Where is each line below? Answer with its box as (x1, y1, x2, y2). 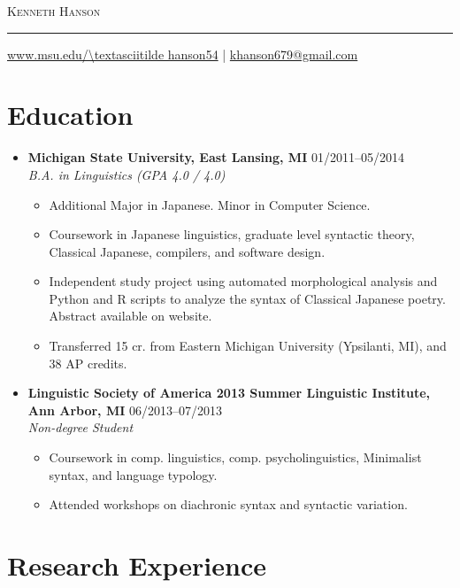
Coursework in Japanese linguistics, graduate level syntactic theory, (49, 225, 415, 244)
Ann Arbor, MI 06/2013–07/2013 (27, 400, 222, 419)
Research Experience (7, 547, 266, 583)
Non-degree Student (27, 418, 134, 437)
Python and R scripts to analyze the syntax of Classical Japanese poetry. (49, 289, 446, 307)
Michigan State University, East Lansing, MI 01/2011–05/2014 (27, 148, 404, 166)
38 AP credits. (49, 353, 127, 372)
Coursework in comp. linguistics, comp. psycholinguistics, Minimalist (49, 448, 422, 467)
